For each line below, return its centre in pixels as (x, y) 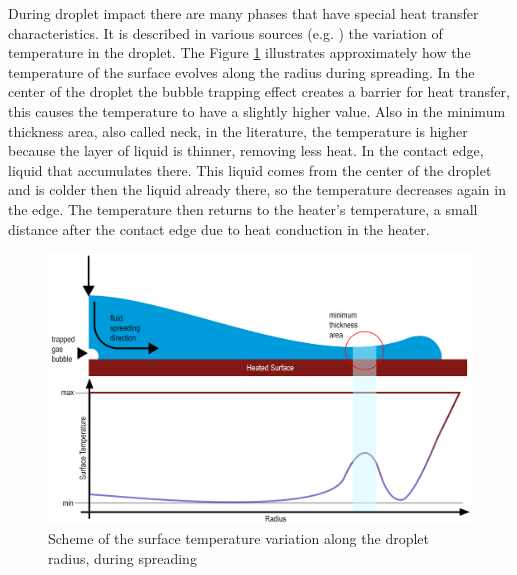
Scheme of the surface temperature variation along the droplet (238, 537)
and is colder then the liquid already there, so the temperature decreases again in (257, 189)
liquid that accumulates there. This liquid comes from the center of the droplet (250, 169)
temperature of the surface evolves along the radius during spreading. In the (241, 71)
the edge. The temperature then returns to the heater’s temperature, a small (243, 208)
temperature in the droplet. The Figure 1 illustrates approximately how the (239, 52)
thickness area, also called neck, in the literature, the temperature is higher (238, 130)
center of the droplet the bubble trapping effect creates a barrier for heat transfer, (259, 91)
